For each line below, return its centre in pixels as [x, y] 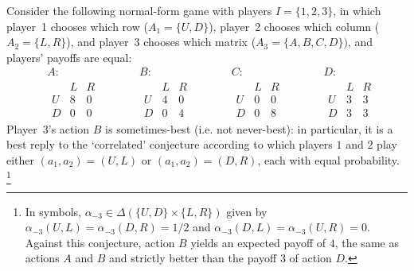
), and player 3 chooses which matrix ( [161, 42]
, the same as [367, 242]
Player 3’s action [48, 128]
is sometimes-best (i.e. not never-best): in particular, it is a [249, 128]
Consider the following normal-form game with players [139, 10]
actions [42, 258]
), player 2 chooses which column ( [294, 26]
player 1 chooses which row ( [77, 26]
